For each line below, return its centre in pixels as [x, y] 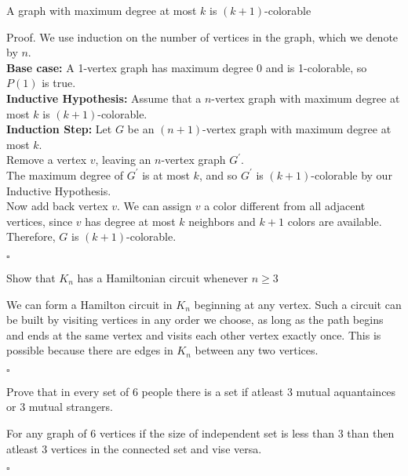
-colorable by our [352, 174]
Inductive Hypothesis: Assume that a [104, 98]
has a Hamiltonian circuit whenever [163, 277]
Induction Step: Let [59, 129]
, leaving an [123, 160]
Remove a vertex [47, 160]
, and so [218, 174]
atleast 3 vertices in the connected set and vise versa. [134, 448]
